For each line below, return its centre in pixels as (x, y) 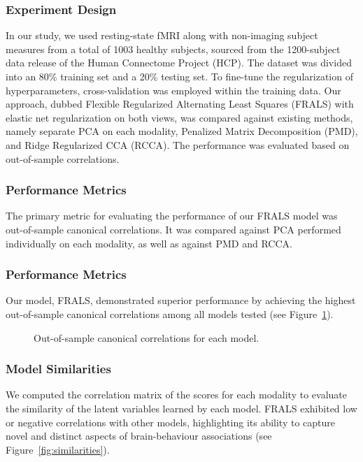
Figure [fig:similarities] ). (58, 449)
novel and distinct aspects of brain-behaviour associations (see (139, 436)
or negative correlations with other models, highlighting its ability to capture (171, 422)
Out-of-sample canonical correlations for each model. (147, 337)
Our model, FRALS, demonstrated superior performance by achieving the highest (181, 300)
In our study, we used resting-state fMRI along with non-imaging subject (162, 35)
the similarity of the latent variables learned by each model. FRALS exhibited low (181, 408)
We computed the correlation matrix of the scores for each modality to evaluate (176, 395)
